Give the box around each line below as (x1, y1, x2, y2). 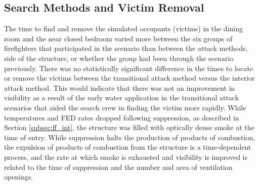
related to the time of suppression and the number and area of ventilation (4, 161, 233, 172)
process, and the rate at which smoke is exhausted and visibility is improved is (4, 151, 247, 162)
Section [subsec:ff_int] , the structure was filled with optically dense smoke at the (4, 122, 254, 133)
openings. (4, 171, 33, 182)
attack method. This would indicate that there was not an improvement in (4, 82, 235, 93)
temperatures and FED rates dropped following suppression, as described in (4, 112, 239, 122)
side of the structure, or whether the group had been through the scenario (4, 52, 234, 63)
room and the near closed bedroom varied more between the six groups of (4, 33, 233, 43)
